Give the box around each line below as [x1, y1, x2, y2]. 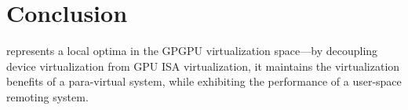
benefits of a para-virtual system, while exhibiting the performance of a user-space [6, 73, 402, 90]
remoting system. [6, 88, 89, 104]
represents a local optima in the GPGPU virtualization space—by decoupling [6, 42, 378, 59]
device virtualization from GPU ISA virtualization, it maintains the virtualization [6, 57, 400, 74]
